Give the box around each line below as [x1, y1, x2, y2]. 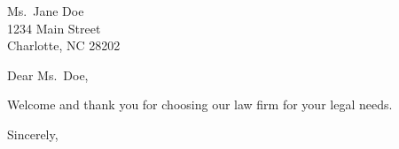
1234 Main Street [7, 19, 101, 37]
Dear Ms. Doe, [7, 65, 89, 84]
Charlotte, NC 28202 [7, 36, 121, 55]
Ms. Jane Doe [7, 2, 84, 19]
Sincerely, [7, 124, 59, 143]
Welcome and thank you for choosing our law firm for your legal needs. [7, 95, 393, 114]
